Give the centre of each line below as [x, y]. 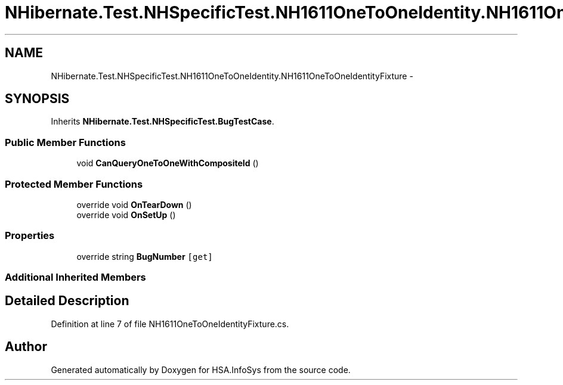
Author [26, 347]
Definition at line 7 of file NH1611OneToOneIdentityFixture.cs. [170, 324]
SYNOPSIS [37, 99]
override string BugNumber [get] [145, 256]
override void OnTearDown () [134, 204]
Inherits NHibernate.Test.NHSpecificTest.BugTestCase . [163, 122]
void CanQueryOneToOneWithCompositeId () [168, 163]
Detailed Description [67, 301]
